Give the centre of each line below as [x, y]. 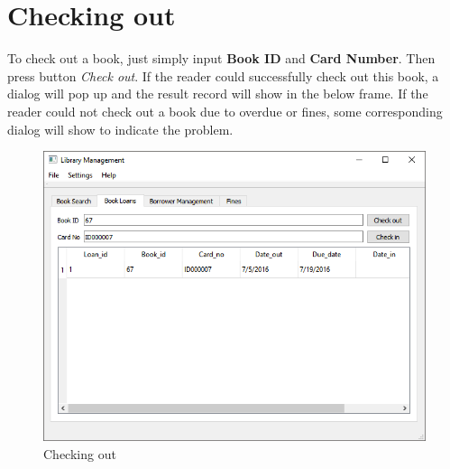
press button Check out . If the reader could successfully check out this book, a [223, 75]
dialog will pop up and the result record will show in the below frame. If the [218, 94]
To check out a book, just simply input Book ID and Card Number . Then [221, 58]
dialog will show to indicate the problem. [120, 129]
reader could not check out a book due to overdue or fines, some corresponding [225, 111]
